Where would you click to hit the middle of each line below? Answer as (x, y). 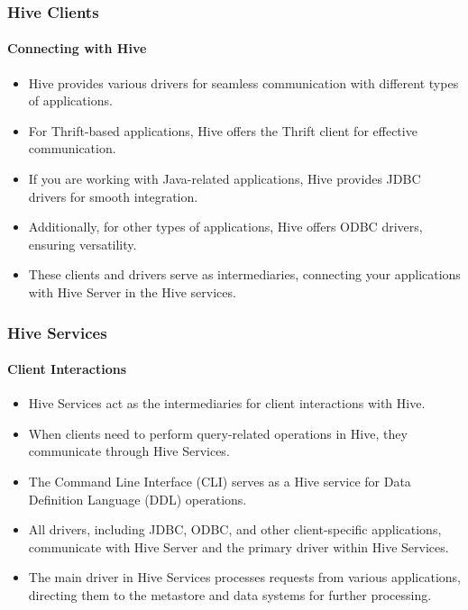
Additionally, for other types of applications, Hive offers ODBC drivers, (225, 227)
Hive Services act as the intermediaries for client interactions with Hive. (227, 403)
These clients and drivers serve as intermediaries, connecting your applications (244, 274)
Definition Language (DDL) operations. (138, 499)
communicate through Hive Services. (129, 451)
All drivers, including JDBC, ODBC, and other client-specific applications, (235, 529)
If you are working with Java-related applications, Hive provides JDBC (225, 179)
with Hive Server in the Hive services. (132, 291)
